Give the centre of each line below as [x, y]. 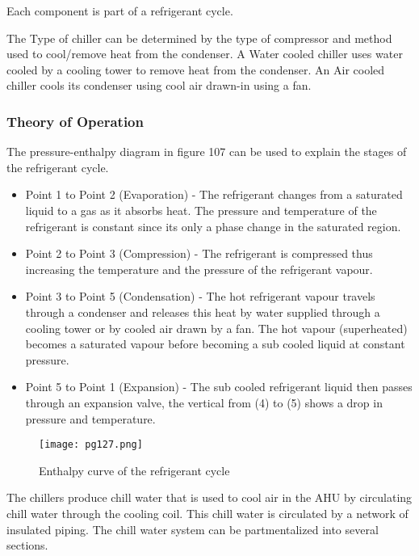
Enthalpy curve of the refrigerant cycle [134, 470]
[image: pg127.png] [91, 445]
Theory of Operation [75, 121]
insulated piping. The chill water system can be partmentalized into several [193, 529]
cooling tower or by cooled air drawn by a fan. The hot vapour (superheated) [216, 328]
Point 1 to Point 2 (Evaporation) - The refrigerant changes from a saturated [214, 194]
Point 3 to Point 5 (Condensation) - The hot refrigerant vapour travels [200, 296]
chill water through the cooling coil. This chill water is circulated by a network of [207, 513]
